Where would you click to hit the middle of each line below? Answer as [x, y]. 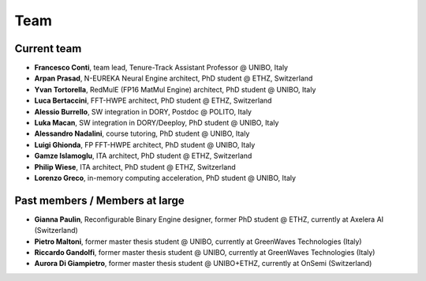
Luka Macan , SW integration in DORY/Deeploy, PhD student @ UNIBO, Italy [157, 123]
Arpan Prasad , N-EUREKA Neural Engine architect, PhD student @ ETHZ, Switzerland [174, 78]
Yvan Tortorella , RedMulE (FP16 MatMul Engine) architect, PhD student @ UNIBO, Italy [175, 89]
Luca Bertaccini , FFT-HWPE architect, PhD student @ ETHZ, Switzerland [153, 101]
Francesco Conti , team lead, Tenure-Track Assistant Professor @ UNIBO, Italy [161, 68]
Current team [48, 49]
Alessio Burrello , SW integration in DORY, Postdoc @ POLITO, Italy [143, 111]
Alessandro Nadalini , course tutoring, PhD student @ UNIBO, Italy [142, 133]
